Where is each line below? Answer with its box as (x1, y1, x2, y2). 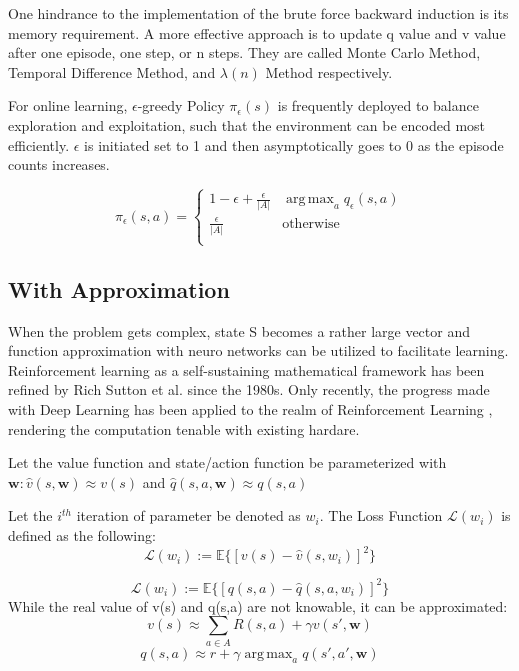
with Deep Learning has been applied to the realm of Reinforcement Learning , (8, 399, 493, 420)
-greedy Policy (137, 95, 225, 116)
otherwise (282, 216, 340, 231)
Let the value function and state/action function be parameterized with (8, 452, 447, 473)
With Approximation (8, 273, 230, 304)
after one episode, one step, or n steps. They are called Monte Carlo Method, (8, 42, 481, 63)
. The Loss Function (319, 505, 443, 526)
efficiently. (8, 134, 70, 155)
